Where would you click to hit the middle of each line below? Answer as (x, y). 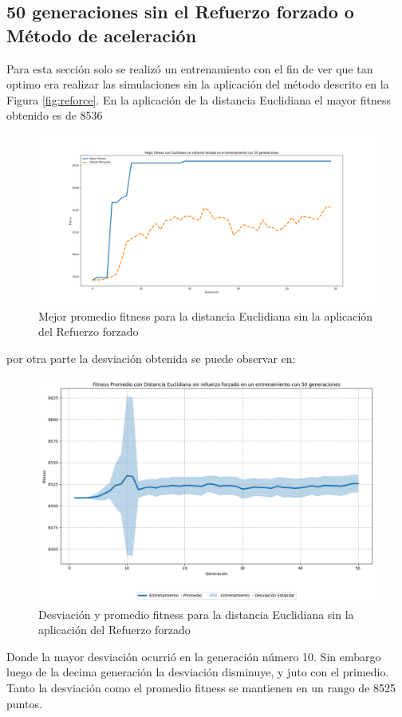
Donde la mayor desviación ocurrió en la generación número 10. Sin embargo (194, 656)
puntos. (24, 703)
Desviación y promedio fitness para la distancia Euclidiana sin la (196, 614)
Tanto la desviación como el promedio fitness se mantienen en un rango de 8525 (201, 687)
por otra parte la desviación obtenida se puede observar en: (151, 358)
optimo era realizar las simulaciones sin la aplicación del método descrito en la (198, 84)
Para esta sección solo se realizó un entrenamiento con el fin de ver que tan (190, 68)
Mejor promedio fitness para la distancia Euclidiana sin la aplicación (206, 315)
